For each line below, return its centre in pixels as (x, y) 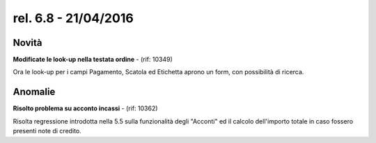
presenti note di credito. (47, 131)
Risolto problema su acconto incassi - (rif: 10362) (85, 108)
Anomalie (34, 92)
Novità (28, 43)
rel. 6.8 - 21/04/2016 (73, 18)
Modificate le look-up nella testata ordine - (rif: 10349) (93, 60)
